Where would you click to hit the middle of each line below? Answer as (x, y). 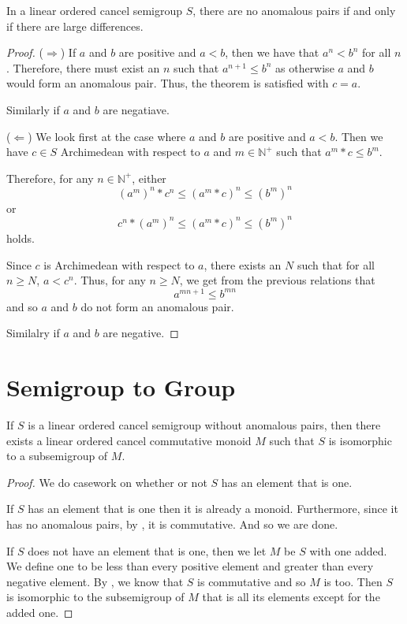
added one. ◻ (40, 613)
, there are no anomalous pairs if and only (294, 10)
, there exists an (243, 264)
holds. (21, 238)
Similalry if (33, 333)
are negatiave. (136, 109)
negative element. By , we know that (95, 581)
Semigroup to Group (121, 387)
